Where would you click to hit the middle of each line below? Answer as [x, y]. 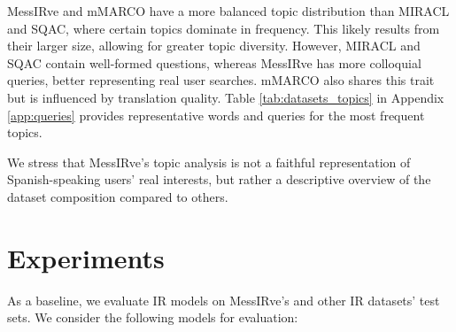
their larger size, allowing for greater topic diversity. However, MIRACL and [214, 46]
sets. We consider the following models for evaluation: [153, 317]
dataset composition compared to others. [118, 196]
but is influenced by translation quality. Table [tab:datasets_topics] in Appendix [226, 97]
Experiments [86, 257]
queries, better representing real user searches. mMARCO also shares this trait [221, 80]
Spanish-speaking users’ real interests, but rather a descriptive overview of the [219, 179]
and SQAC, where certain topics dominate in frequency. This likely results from [224, 28]
